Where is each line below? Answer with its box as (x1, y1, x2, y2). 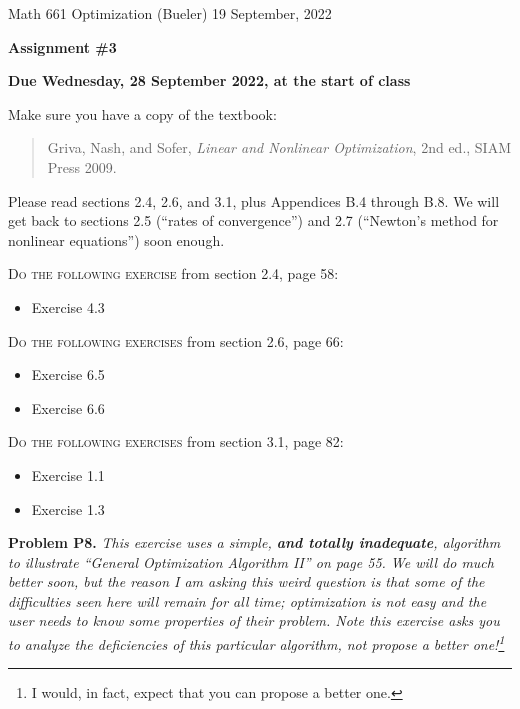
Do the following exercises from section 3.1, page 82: (8, 431, 344, 452)
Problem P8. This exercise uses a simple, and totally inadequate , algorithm (8, 532, 501, 553)
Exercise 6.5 (31, 364, 105, 385)
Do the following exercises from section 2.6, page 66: (8, 330, 344, 351)
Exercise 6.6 (31, 397, 105, 418)
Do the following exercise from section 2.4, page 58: (8, 263, 339, 284)
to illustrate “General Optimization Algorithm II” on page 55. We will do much (8, 551, 494, 572)
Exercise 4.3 (31, 296, 105, 317)
